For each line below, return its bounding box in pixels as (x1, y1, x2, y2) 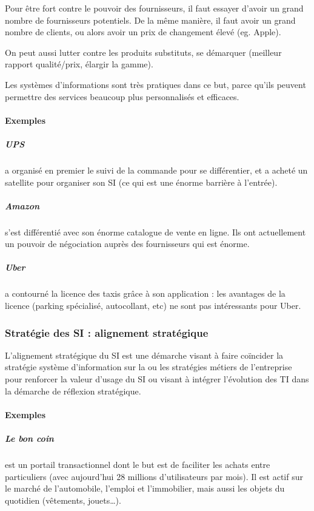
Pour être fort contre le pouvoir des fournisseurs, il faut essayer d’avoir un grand (5, 2, 304, 14)
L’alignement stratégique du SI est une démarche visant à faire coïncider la (5, 348, 284, 361)
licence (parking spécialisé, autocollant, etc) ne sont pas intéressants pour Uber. (5, 299, 301, 311)
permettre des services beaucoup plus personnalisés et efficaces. (5, 90, 239, 103)
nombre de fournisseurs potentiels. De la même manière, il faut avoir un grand (5, 13, 296, 26)
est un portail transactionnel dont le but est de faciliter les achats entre (5, 458, 270, 470)
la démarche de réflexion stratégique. (5, 384, 141, 397)
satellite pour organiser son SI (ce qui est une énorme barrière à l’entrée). (5, 175, 278, 188)
